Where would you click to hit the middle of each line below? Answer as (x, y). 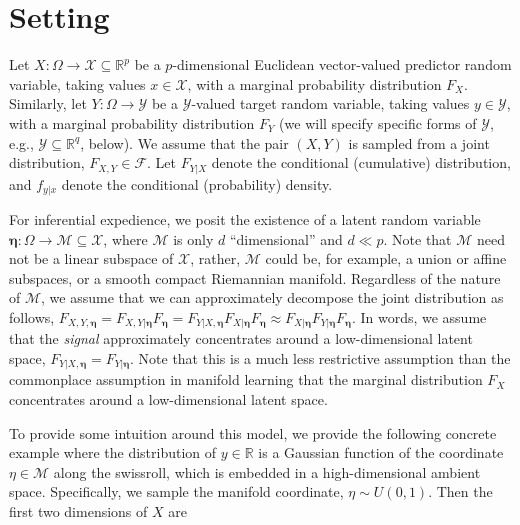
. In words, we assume (419, 316)
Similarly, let (48, 103)
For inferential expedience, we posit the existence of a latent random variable (245, 219)
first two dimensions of (78, 511)
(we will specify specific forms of (378, 122)
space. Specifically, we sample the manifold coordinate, (176, 491)
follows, (32, 316)
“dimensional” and (286, 238)
